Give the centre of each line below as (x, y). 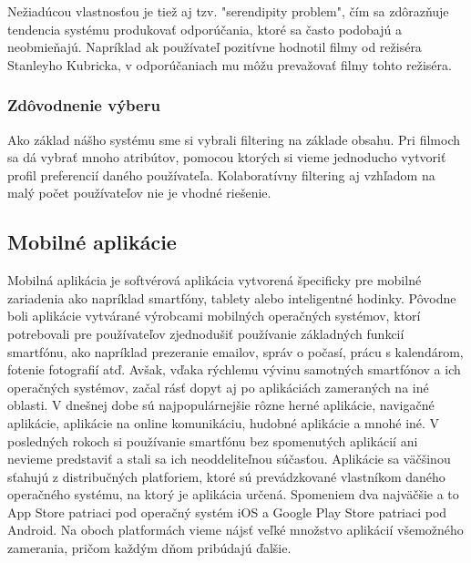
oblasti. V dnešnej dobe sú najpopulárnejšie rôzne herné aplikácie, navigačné (221, 405)
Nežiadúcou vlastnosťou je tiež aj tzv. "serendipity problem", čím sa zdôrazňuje (228, 11)
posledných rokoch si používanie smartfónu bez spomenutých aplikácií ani (213, 440)
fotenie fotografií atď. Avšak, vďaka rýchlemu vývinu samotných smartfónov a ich (234, 369)
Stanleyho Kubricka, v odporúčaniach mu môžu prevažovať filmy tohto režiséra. (230, 64)
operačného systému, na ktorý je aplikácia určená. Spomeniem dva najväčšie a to (233, 494)
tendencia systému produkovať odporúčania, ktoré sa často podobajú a (205, 29)
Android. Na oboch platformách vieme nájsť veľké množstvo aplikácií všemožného (235, 530)
